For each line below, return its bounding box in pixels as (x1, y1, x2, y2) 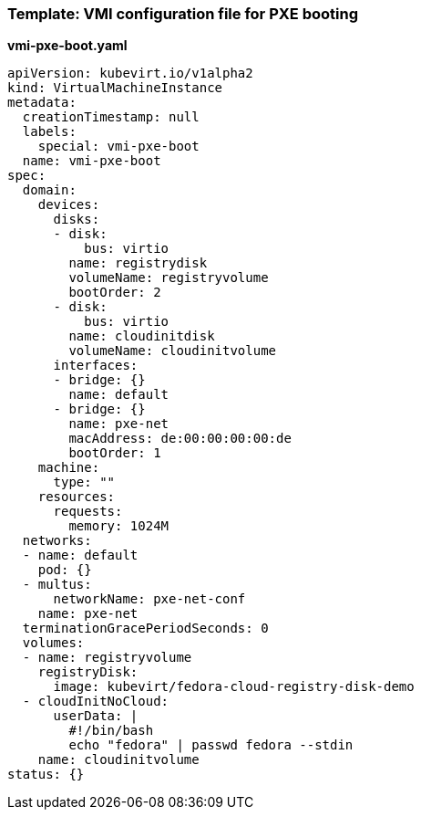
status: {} (7, 767, 85, 782)
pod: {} (37, 562, 92, 578)
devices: (37, 197, 100, 213)
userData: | (53, 708, 139, 724)
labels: (22, 124, 77, 140)
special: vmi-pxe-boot (37, 139, 200, 154)
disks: (53, 212, 100, 227)
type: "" (53, 475, 116, 490)
